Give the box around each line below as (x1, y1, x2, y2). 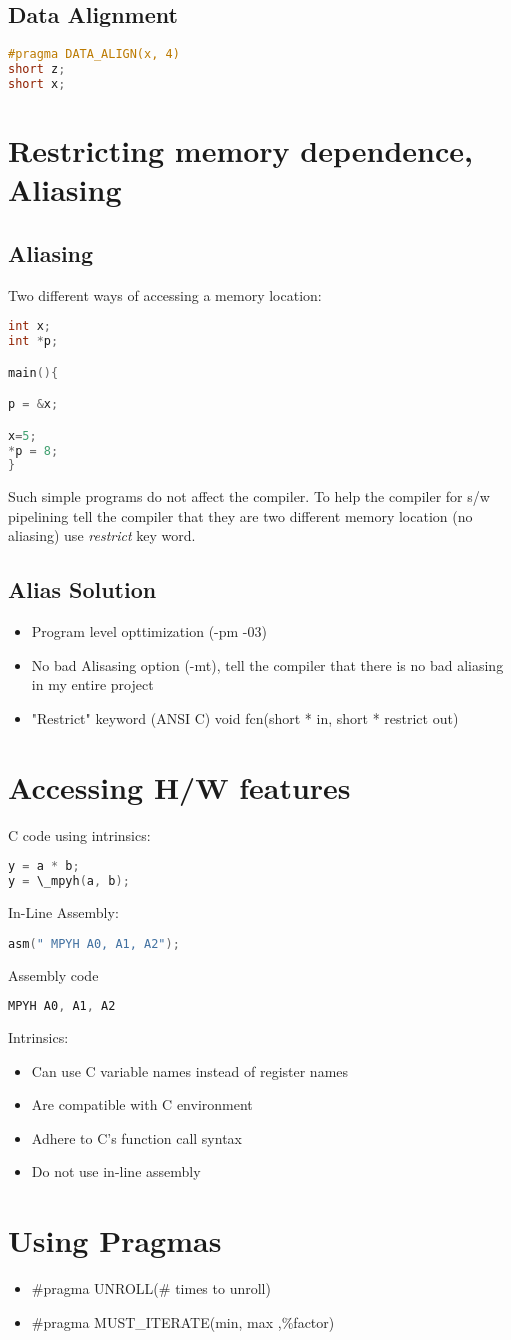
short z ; (8, 62, 66, 77)
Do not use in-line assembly (31, 1161, 201, 1182)
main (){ (8, 365, 59, 380)
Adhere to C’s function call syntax (31, 1127, 242, 1148)
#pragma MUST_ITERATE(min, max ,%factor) (31, 1311, 335, 1332)
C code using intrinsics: (8, 824, 151, 845)
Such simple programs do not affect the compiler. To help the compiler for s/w (8, 486, 490, 507)
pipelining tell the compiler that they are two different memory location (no (8, 505, 473, 526)
